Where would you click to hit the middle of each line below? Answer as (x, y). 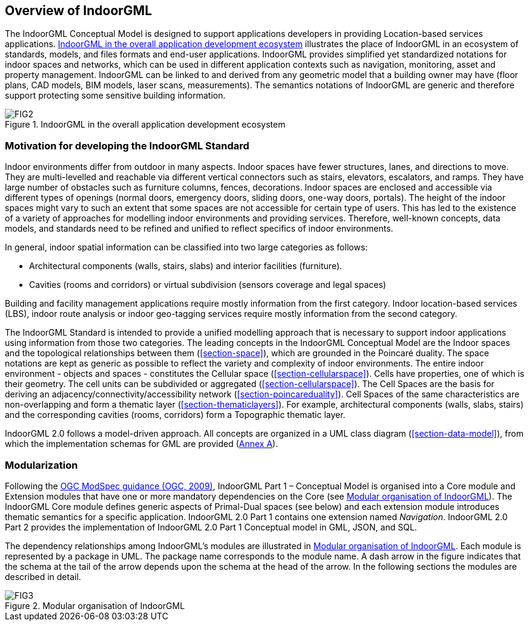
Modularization (41, 465)
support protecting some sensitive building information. (115, 96)
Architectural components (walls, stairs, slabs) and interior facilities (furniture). (186, 266)
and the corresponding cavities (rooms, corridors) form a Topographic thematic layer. (175, 415)
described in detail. (43, 576)
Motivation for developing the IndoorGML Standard (127, 145)
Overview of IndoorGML (79, 11)
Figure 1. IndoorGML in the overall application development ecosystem (145, 125)
